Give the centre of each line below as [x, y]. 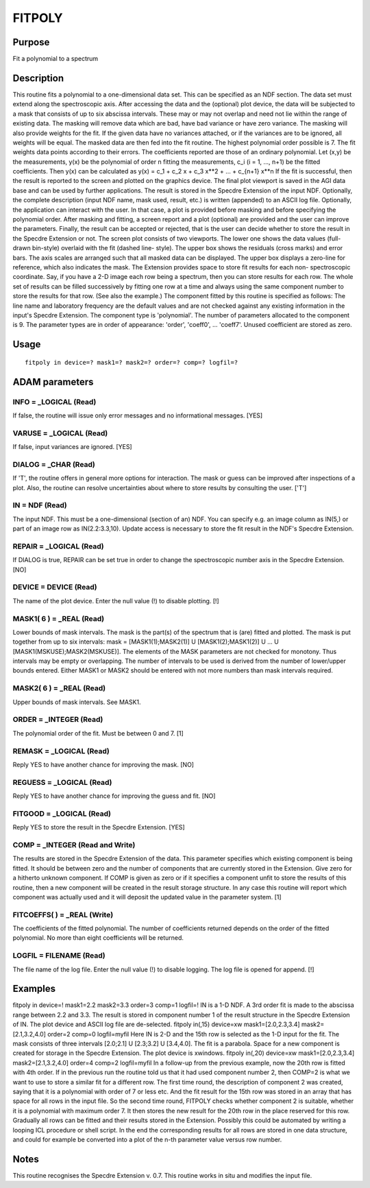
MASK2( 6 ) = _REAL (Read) [59, 688]
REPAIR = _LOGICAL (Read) [58, 546]
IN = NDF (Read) [40, 505]
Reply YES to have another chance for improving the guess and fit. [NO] [114, 796]
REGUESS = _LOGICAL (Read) [62, 782]
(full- [334, 238]
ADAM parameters [53, 381]
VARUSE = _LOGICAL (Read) [60, 433]
